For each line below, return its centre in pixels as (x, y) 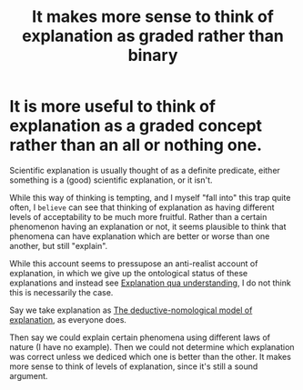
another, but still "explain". (59, 245)
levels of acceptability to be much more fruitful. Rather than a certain (138, 216)
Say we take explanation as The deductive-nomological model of (131, 310)
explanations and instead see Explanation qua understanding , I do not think (150, 283)
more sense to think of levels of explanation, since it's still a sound (134, 366)
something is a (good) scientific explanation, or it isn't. (111, 180)
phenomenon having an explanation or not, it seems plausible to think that (148, 226)
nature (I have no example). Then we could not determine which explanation (152, 346)
